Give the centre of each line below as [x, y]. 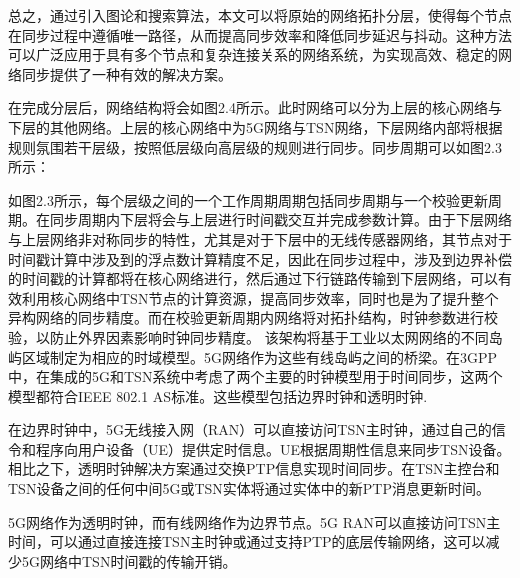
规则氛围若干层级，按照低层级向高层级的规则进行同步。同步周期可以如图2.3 [255, 146]
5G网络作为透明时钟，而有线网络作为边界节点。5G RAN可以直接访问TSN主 [254, 521]
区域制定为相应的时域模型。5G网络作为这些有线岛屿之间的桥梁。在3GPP [259, 356]
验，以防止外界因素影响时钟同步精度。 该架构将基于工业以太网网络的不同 [248, 336]
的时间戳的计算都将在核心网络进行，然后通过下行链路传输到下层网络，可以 [253, 278]
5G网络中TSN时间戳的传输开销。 [129, 560]
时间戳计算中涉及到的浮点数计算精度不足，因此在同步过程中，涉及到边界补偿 [260, 258]
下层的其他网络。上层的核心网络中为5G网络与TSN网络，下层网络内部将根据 [255, 126]
